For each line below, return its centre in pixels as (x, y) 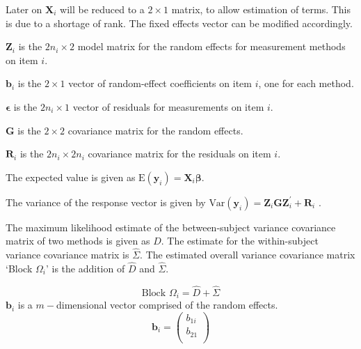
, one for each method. (306, 83)
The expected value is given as (71, 177)
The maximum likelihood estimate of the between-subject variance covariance (171, 227)
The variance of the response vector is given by (106, 202)
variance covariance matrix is (67, 255)
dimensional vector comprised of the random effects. (167, 305)
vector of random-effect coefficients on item (160, 83)
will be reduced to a (102, 9)
